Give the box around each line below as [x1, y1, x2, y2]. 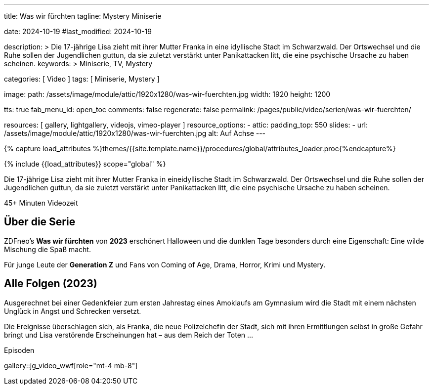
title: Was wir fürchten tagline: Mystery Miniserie [4, 12, 162, 20]
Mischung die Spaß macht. [4, 245, 91, 254]
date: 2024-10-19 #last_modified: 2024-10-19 [4, 27, 152, 36]
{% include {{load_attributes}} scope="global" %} [4, 160, 166, 168]
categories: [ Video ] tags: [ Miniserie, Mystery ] [4, 75, 160, 83]
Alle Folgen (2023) [4, 277, 97, 290]
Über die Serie [4, 216, 76, 228]
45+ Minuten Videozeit [4, 199, 78, 207]
